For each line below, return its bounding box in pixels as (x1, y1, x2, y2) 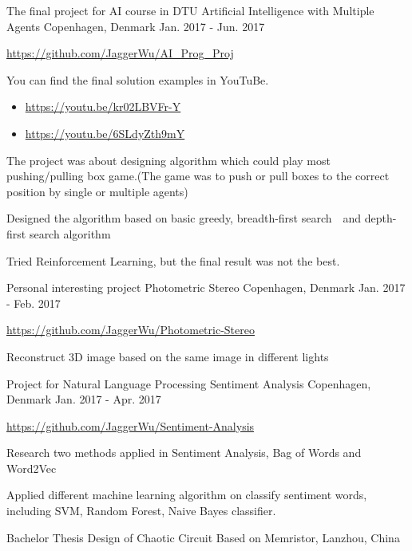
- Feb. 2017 (6, 294, 61, 311)
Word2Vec (6, 459, 57, 476)
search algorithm (29, 225, 111, 242)
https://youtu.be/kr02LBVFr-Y (25, 98, 181, 115)
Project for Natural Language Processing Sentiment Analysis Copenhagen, (6, 375, 371, 392)
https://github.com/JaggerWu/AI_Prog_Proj (6, 45, 234, 61)
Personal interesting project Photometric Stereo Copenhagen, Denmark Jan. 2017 (6, 279, 406, 296)
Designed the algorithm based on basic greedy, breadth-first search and (6, 210, 362, 226)
